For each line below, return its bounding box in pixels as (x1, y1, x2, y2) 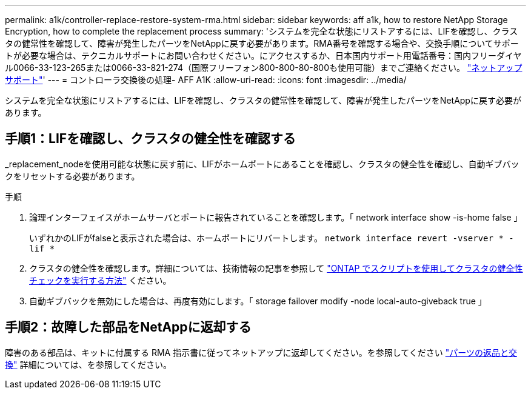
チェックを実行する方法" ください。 (29, 275, 172, 285)
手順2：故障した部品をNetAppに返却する (5, 319, 252, 335)
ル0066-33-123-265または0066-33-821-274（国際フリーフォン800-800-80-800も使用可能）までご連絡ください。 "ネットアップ (5, 62, 523, 73)
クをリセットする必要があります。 (5, 170, 140, 181)
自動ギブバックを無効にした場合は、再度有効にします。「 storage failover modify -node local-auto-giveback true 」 (29, 295, 487, 306)
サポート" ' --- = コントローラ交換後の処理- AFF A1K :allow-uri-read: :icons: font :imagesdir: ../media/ (5, 75, 407, 85)
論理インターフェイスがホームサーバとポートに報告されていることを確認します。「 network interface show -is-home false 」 (29, 212, 523, 222)
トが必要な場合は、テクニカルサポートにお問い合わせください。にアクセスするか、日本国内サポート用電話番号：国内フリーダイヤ (5, 50, 522, 61)
